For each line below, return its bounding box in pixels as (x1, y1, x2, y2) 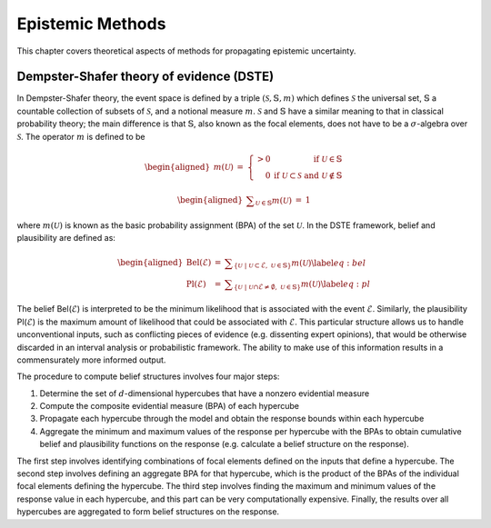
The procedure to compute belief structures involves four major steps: (16, 371, 280, 382)
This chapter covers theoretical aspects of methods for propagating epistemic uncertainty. (16, 45, 356, 56)
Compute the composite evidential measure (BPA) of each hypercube (39, 401, 300, 412)
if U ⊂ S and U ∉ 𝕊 (273, 170, 343, 181)
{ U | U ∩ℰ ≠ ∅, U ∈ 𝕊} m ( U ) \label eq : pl (233, 278, 371, 291)
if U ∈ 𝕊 (313, 154, 343, 164)
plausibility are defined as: (16, 233, 115, 244)
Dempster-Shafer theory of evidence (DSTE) (16, 69, 275, 85)
